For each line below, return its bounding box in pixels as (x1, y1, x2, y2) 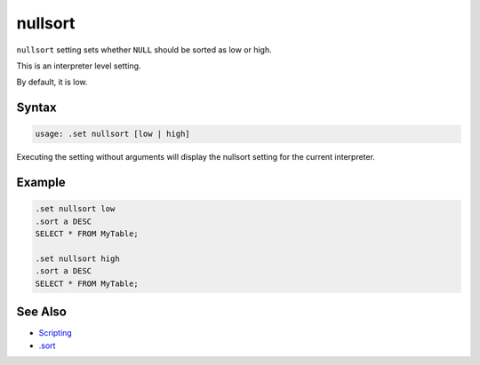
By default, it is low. (16, 76, 88, 88)
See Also (16, 305, 67, 320)
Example (16, 175, 66, 190)
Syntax (16, 100, 57, 115)
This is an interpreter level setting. (16, 60, 141, 71)
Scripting (38, 328, 73, 338)
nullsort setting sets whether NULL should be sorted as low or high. (16, 44, 272, 55)
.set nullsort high (35, 253, 120, 264)
